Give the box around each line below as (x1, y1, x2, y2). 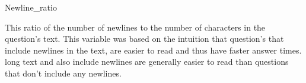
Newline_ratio (5, 1, 57, 13)
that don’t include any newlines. (5, 67, 122, 79)
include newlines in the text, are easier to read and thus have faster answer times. (5, 44, 302, 56)
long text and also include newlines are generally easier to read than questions (5, 55, 289, 68)
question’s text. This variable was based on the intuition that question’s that (5, 32, 284, 45)
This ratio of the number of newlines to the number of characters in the (5, 21, 266, 33)
